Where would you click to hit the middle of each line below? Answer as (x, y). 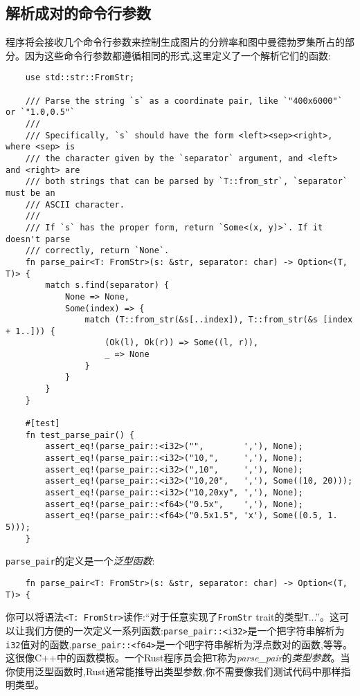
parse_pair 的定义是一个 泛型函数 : (80, 561)
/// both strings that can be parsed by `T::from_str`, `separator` (186, 182)
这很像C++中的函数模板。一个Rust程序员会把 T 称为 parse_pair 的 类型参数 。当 (178, 658)
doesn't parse (38, 239)
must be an (30, 193)
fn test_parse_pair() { (80, 435)
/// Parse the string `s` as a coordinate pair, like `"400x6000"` (184, 101)
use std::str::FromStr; (80, 78)
